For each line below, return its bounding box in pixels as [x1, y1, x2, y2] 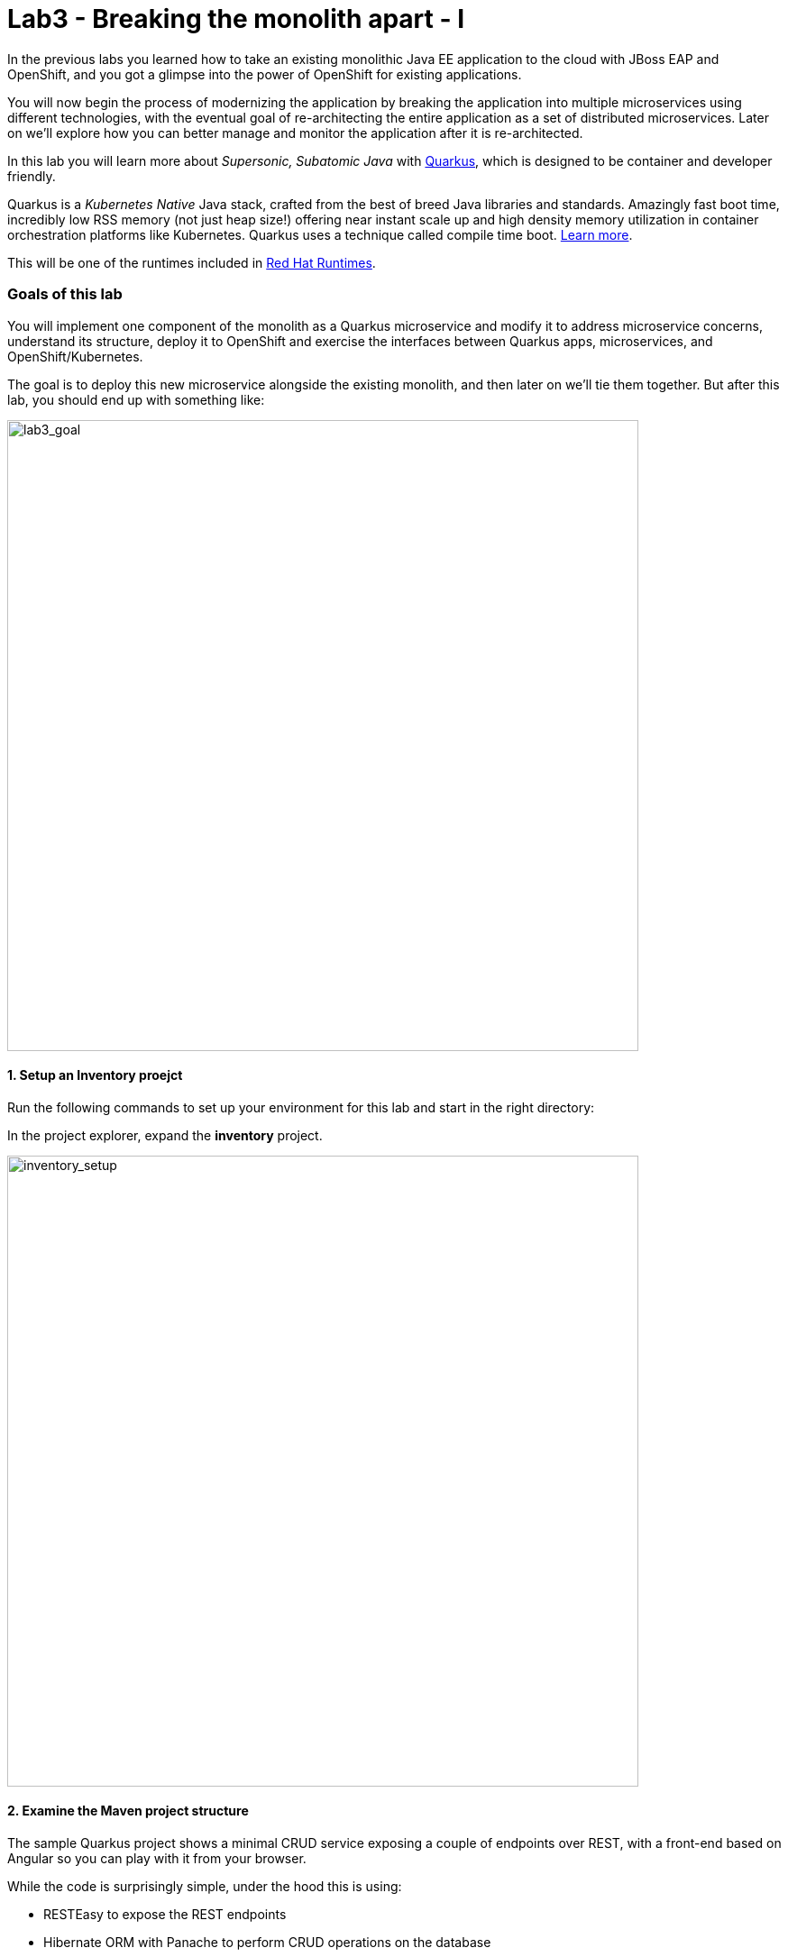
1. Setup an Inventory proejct [7, 1067, 183, 1084]
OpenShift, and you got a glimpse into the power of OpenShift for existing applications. [7, 66, 522, 82]
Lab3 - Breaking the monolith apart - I [7, 4, 465, 34]
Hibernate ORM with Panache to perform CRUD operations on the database [43, 1934, 491, 1950]
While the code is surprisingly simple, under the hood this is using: [7, 1878, 402, 1894]
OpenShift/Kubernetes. [7, 348, 143, 364]
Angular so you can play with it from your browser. [7, 1850, 307, 1866]
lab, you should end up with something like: [7, 391, 265, 407]
